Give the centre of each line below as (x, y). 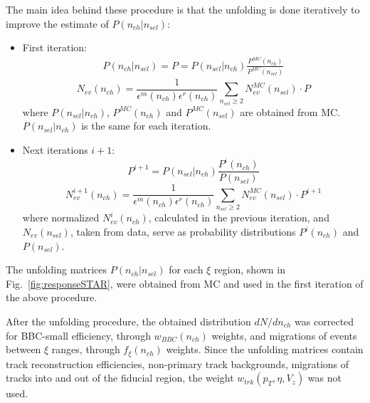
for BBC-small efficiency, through (78, 335)
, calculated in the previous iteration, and (239, 218)
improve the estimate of (57, 23)
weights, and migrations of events (284, 335)
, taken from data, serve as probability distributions (183, 232)
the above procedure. (52, 297)
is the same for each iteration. (146, 126)
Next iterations (55, 150)
